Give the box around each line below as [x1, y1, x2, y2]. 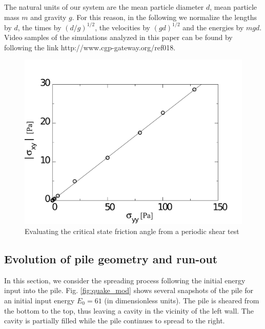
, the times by [17, 22, 62, 32]
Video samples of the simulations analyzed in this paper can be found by [4, 32, 233, 43]
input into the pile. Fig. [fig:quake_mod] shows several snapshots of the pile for [4, 285, 254, 296]
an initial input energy [4, 295, 75, 305]
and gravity [30, 11, 67, 22]
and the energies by [182, 22, 244, 32]
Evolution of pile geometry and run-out [4, 251, 218, 266]
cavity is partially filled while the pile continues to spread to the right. [4, 315, 225, 326]
